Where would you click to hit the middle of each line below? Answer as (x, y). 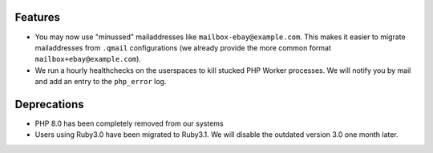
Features (37, 17)
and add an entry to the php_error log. (101, 82)
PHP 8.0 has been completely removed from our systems (129, 123)
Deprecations (49, 104)
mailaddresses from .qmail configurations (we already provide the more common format (183, 47)
